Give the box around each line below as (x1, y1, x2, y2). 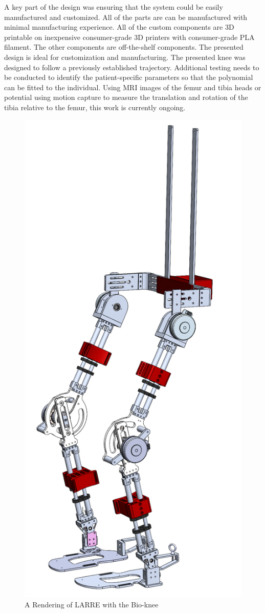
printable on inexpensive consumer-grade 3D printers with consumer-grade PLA (4, 31, 255, 42)
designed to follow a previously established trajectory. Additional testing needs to (4, 62, 259, 72)
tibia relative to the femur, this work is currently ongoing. (4, 101, 186, 112)
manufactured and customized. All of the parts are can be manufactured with (4, 11, 248, 22)
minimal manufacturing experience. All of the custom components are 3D (4, 22, 234, 32)
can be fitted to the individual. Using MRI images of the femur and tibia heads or (4, 81, 261, 92)
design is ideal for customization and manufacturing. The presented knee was (4, 51, 246, 62)
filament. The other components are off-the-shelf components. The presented (4, 42, 244, 52)
